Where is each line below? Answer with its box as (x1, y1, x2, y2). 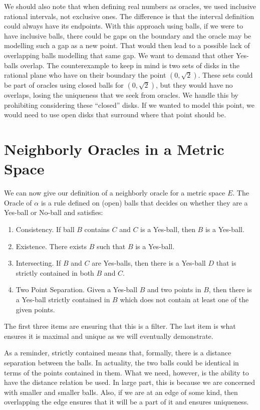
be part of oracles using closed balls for (4, 80, 124, 90)
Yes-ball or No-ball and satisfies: (4, 207, 103, 218)
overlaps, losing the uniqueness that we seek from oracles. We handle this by (4, 90, 238, 100)
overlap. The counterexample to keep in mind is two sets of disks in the (20, 60, 239, 70)
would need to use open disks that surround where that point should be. (4, 109, 226, 120)
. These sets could (198, 70, 253, 80)
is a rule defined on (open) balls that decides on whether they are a (41, 197, 248, 208)
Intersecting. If (16, 258, 61, 268)
